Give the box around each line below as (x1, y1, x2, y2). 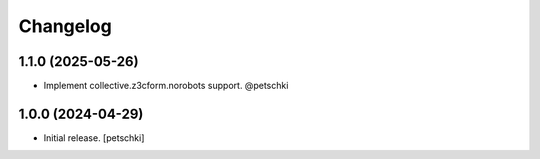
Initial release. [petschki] (43, 131, 145, 144)
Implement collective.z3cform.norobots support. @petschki (43, 80, 289, 92)
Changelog (18, 15, 112, 37)
